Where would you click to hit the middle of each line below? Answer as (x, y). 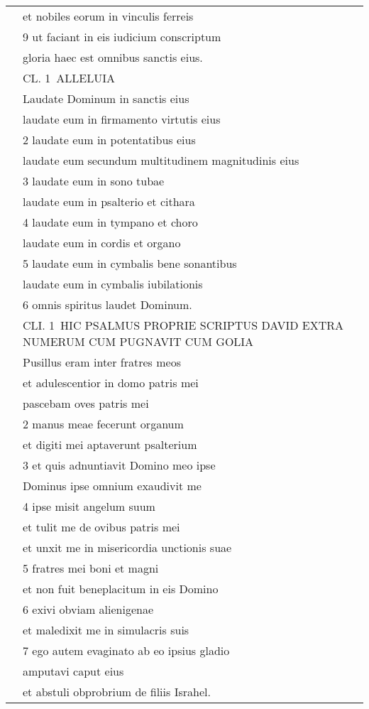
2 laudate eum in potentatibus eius (109, 140)
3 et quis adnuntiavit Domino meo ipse (119, 465)
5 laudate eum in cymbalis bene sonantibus (130, 263)
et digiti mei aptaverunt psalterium (110, 444)
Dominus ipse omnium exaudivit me (112, 486)
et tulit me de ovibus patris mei (101, 527)
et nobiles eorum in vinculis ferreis (108, 16)
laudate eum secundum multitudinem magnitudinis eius (161, 160)
